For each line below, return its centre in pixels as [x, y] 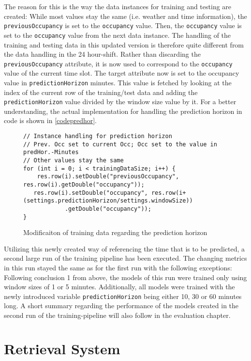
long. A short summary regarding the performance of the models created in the [121, 306]
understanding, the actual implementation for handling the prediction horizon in [123, 111]
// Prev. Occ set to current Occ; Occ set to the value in [120, 144]
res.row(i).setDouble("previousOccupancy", [108, 177]
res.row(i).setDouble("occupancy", [91, 193]
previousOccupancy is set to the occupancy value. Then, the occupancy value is [123, 25]
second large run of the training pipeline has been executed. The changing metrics [125, 258]
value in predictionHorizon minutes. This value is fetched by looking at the [118, 82]
